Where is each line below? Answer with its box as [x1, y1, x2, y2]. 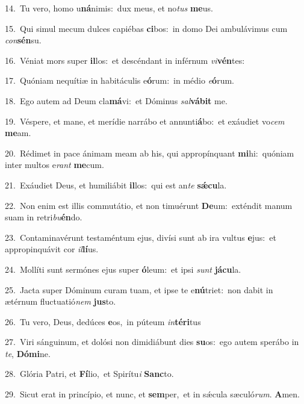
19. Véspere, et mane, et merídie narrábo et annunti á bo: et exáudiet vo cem [5, 114, 285, 127]
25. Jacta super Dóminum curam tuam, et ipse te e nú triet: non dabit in [5, 283, 273, 296]
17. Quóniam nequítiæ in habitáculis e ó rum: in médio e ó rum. [5, 74, 234, 87]
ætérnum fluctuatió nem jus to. [5, 295, 116, 308]
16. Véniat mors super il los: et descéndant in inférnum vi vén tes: [5, 54, 245, 66]
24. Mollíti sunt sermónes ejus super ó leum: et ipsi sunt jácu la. [5, 263, 241, 275]
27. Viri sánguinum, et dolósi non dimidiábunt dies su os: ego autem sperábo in [5, 335, 299, 348]
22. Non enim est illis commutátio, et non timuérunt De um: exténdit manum [5, 199, 293, 211]
